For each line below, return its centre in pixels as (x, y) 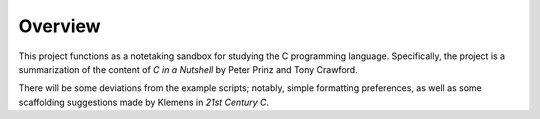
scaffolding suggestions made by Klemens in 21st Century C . (144, 102)
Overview (59, 26)
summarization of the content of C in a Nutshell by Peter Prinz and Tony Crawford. (188, 69)
